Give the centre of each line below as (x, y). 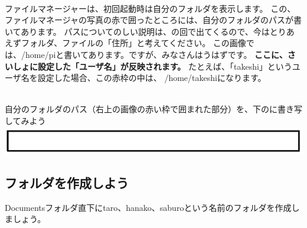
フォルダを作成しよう (67, 182)
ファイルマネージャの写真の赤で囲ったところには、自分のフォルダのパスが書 (153, 20)
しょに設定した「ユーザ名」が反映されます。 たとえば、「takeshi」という (152, 66)
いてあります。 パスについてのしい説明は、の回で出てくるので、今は (137, 31)
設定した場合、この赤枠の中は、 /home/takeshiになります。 (152, 78)
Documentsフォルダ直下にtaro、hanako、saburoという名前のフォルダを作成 (148, 207)
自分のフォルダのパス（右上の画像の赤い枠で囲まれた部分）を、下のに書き (149, 109)
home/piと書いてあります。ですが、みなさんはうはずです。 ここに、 (156, 54)
